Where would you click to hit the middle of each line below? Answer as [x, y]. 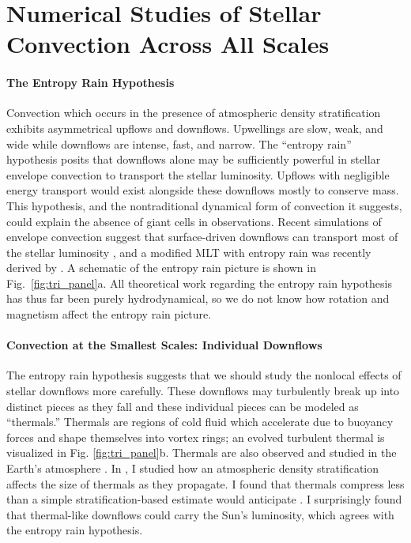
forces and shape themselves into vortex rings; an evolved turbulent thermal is [196, 437]
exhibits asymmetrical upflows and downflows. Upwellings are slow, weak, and [195, 128]
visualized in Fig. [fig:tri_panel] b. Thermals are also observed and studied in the [202, 452]
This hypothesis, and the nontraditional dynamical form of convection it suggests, [204, 205]
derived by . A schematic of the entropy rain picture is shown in [161, 268]
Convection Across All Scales [168, 44]
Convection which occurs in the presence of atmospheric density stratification [194, 113]
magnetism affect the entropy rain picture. [109, 314]
